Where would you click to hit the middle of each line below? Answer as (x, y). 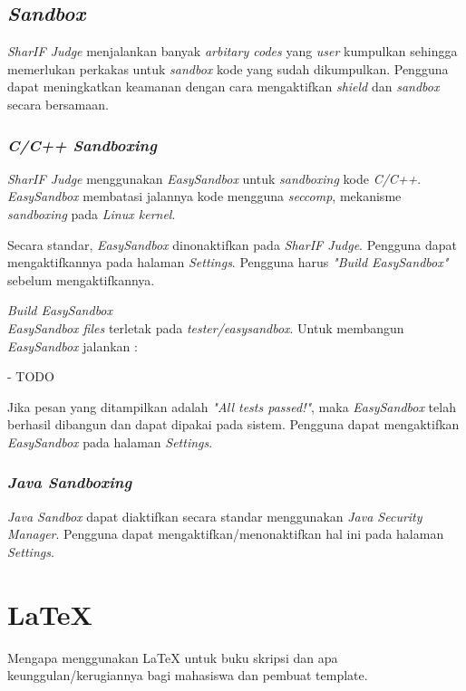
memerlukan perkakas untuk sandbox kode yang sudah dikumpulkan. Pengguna (228, 68)
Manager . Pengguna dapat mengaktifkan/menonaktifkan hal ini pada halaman (226, 534)
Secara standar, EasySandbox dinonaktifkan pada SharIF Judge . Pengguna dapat (233, 244)
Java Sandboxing (70, 482)
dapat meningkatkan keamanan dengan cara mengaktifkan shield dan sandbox (223, 86)
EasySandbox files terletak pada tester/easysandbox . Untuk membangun (206, 327)
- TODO (31, 376)
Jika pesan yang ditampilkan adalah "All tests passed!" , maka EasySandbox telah (232, 406)
